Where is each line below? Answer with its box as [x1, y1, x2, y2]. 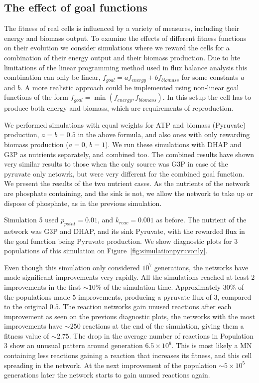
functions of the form [4, 92, 68, 102]
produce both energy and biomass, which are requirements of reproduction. [4, 103, 234, 113]
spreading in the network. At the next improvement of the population [4, 360, 217, 370]
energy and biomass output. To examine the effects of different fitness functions [4, 32, 247, 43]
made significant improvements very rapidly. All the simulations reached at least [4, 272, 249, 282]
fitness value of [4, 330, 49, 341]
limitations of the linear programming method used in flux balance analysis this [4, 62, 248, 72]
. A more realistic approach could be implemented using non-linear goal [20, 82, 239, 92]
